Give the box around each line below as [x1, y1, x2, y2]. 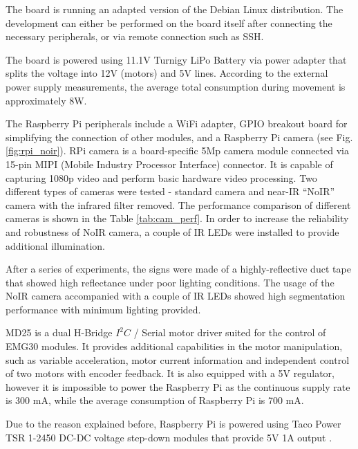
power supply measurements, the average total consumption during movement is [6, 79, 346, 93]
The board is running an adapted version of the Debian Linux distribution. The [6, 2, 343, 16]
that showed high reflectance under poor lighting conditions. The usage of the [6, 275, 335, 289]
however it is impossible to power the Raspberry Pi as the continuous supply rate [6, 379, 350, 394]
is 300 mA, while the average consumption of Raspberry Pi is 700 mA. [6, 393, 304, 407]
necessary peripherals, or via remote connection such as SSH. [6, 29, 264, 44]
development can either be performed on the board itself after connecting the [6, 15, 332, 30]
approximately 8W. [6, 93, 87, 107]
